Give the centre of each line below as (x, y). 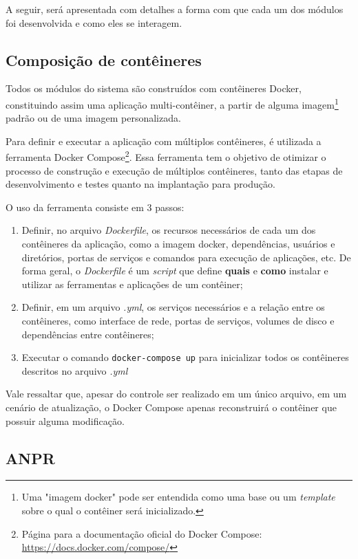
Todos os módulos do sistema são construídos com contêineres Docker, (154, 88)
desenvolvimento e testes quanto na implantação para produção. (140, 184)
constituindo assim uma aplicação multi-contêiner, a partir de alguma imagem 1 (172, 103)
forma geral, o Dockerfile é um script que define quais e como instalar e (175, 271)
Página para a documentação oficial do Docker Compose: (142, 533)
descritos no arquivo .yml (75, 370)
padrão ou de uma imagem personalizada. (93, 118)
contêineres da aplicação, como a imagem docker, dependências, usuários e (178, 244)
